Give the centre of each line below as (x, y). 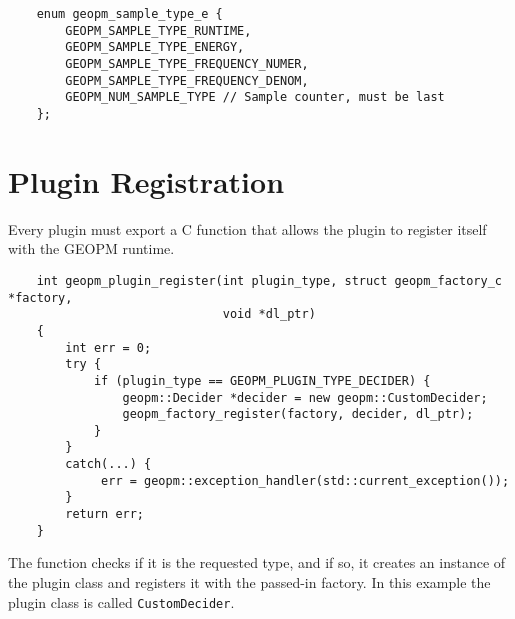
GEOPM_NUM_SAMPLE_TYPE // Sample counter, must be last (255, 97)
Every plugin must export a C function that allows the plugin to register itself (247, 228)
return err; (105, 514)
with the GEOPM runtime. (91, 248)
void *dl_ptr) (269, 314)
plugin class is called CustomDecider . (121, 601)
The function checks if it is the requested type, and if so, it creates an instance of (257, 562)
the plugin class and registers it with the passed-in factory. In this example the (249, 582)
